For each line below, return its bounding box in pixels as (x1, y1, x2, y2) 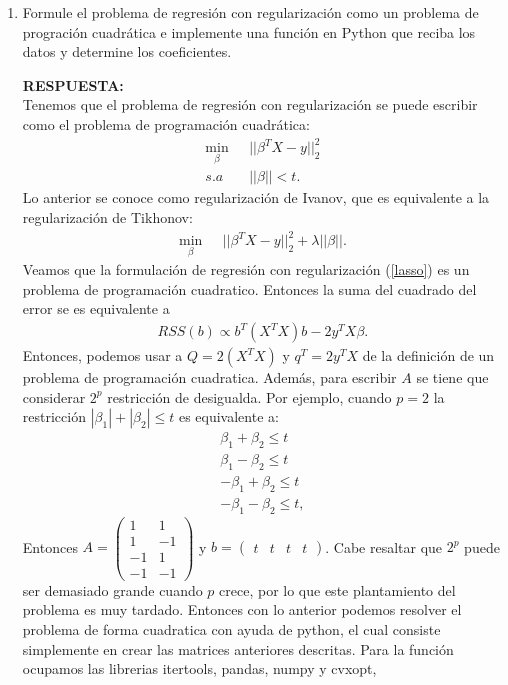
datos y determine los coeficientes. (22, 41, 232, 62)
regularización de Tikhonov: (22, 206, 193, 227)
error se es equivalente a (22, 298, 170, 319)
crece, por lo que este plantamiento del (219, 579, 456, 600)
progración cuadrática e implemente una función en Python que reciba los (22, 21, 476, 42)
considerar (22, 386, 86, 407)
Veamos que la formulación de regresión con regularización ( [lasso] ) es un (22, 259, 470, 280)
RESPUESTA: (22, 74, 124, 95)
